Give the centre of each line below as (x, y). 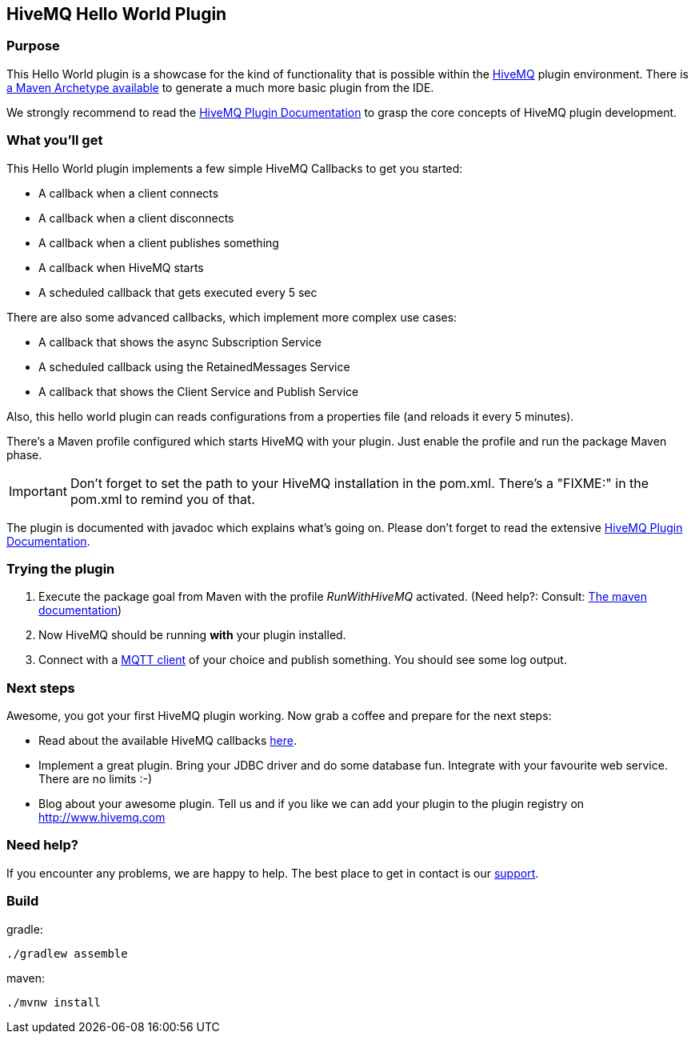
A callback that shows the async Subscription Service (180, 342)
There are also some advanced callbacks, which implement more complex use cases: (232, 317)
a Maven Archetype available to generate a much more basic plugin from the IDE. (220, 87)
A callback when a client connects (129, 193)
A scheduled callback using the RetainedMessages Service (194, 366)
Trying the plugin (61, 568)
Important (38, 491)
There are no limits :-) (96, 779)
